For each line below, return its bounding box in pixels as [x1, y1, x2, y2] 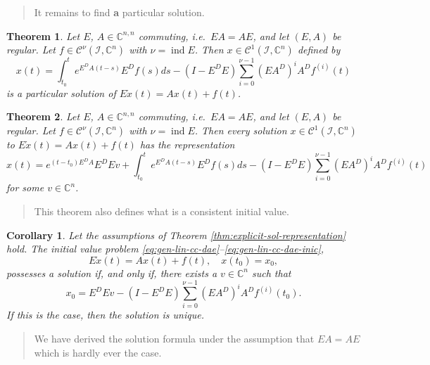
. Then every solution [194, 123, 287, 138]
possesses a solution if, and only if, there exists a [6, 265, 217, 280]
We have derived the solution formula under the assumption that [34, 331, 315, 346]
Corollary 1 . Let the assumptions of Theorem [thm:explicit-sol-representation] [6, 227, 346, 242]
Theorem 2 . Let [6, 109, 80, 124]
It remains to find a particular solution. [34, 5, 205, 19]
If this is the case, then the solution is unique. [6, 307, 204, 322]
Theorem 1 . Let [6, 28, 80, 43]
